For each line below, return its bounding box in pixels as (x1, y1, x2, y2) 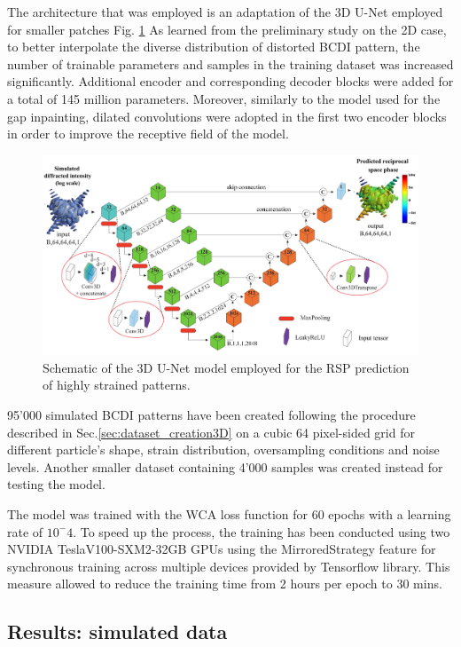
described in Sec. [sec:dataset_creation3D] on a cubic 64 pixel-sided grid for (7, 422, 415, 441)
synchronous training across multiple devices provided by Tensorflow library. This (7, 556, 450, 575)
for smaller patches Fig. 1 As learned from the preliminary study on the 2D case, (7, 20, 447, 38)
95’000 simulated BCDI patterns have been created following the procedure (7, 406, 416, 423)
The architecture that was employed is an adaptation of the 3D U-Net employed (7, 3, 443, 20)
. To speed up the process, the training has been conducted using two (73, 522, 450, 540)
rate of (7, 522, 43, 540)
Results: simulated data (7, 618, 228, 645)
